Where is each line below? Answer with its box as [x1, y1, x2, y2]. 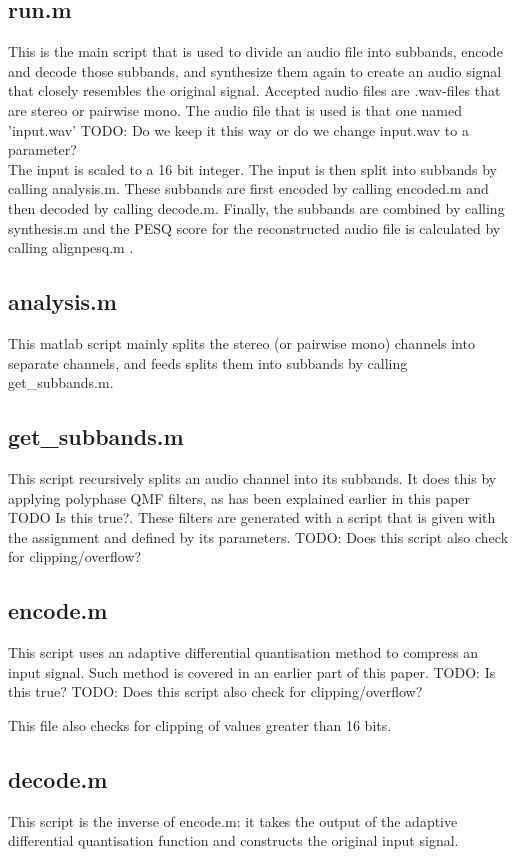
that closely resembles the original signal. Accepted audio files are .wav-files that [8, 80, 501, 101]
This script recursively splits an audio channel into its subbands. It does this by [8, 467, 497, 488]
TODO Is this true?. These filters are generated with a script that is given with [8, 507, 496, 528]
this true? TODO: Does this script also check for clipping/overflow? [8, 681, 423, 702]
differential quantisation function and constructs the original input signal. [8, 830, 459, 851]
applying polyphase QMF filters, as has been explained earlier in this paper [8, 487, 471, 508]
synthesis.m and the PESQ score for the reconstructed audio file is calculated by [8, 217, 501, 238]
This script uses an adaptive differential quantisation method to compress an [8, 642, 479, 663]
